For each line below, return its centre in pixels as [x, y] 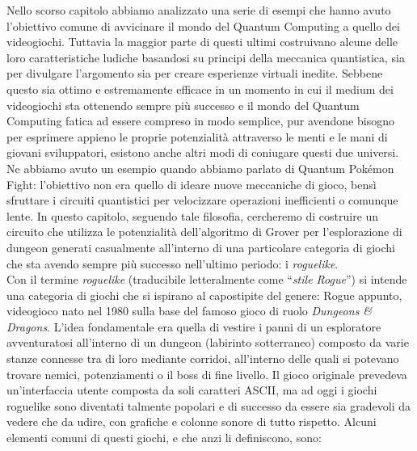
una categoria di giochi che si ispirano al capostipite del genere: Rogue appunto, [204, 295]
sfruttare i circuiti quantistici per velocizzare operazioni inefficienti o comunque [202, 200]
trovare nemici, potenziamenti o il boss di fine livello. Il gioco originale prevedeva [207, 374]
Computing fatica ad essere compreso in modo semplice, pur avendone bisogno [200, 121]
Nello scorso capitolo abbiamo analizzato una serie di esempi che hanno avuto [199, 10]
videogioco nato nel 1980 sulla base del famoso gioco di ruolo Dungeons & [190, 311]
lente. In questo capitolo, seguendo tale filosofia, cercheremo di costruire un [193, 215]
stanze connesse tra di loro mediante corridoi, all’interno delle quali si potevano [203, 358]
